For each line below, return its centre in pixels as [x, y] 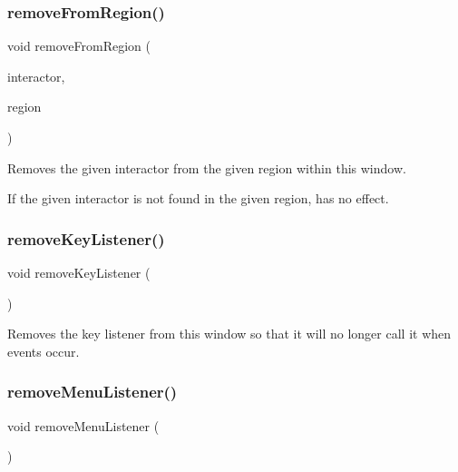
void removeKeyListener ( [79, 272]
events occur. [44, 351]
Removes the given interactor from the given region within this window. [207, 167]
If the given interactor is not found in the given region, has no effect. [198, 198]
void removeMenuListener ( [83, 425]
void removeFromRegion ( [79, 46]
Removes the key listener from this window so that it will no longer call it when [229, 334]
